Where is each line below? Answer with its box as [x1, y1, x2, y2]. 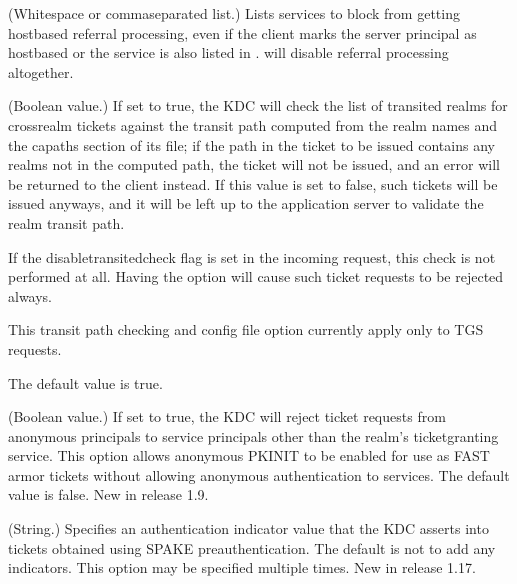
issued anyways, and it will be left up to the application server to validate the [8, 193, 484, 214]
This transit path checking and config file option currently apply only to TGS [8, 319, 484, 340]
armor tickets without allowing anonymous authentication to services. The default [8, 464, 510, 485]
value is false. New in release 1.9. [8, 484, 209, 505]
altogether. [8, 61, 74, 82]
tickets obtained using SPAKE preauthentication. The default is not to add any [8, 537, 496, 558]
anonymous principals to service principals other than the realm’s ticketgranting [8, 425, 499, 446]
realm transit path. [8, 212, 125, 233]
